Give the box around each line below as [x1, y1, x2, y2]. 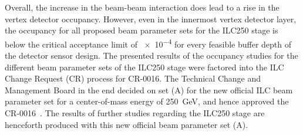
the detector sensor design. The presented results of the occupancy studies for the [5, 49, 298, 62]
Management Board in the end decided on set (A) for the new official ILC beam [5, 83, 293, 96]
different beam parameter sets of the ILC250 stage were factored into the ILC [5, 60, 284, 73]
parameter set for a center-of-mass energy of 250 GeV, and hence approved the [5, 95, 289, 107]
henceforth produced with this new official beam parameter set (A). [5, 118, 248, 130]
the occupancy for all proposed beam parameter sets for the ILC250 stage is [5, 24, 278, 36]
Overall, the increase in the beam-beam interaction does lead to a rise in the [5, 1, 280, 13]
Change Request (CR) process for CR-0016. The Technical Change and [5, 72, 261, 85]
